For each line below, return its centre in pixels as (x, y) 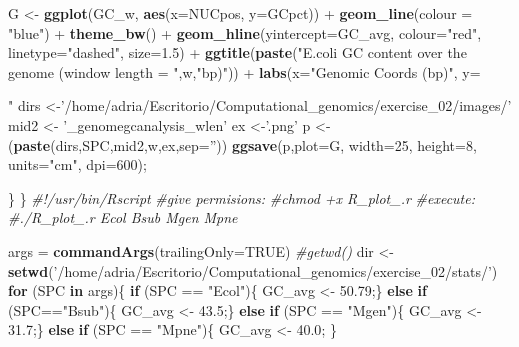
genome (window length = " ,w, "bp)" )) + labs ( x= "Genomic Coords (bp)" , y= (244, 71)
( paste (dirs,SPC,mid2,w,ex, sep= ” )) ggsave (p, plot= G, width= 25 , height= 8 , (242, 144)
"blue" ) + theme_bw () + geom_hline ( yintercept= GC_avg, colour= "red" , (245, 32)
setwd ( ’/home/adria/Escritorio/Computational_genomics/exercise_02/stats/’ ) (253, 270)
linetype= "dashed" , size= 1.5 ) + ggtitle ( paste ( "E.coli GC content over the (237, 52)
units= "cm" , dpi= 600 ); (77, 164)
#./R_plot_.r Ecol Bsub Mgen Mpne (123, 217)
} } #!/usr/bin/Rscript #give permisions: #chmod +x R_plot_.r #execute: (241, 197)
